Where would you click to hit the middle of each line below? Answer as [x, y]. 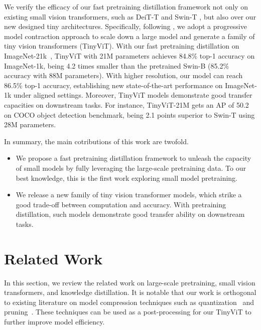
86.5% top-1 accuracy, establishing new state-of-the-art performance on [113, 85]
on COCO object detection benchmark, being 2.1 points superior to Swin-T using [129, 114]
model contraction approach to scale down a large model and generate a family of [129, 36]
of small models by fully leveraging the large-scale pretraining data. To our [131, 168]
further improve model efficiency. [54, 321]
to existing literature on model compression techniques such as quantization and [129, 302]
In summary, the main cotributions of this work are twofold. [96, 141]
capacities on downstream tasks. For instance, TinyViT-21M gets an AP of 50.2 [126, 104]
